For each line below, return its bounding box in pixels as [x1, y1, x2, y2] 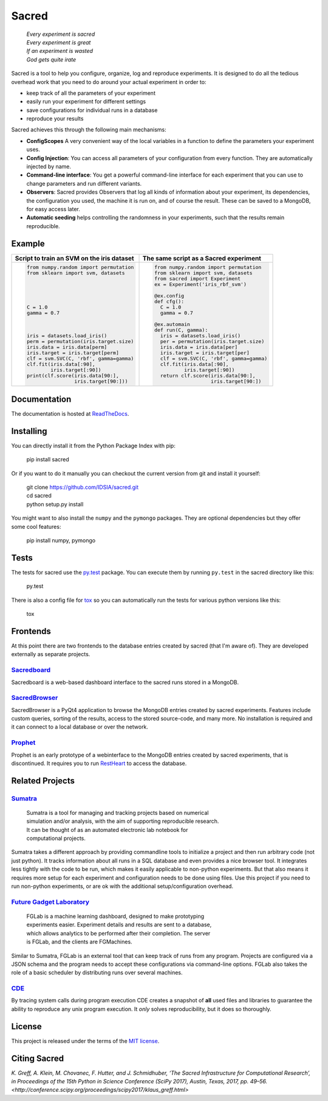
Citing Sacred [11, 1053, 64, 1063]
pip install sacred [26, 456, 69, 463]
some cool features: [11, 523, 61, 530]
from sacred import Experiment [154, 275, 241, 282]
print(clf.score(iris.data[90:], [26, 372, 120, 379]
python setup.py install [26, 500, 84, 508]
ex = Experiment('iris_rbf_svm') [154, 281, 247, 287]
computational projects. [26, 834, 86, 842]
